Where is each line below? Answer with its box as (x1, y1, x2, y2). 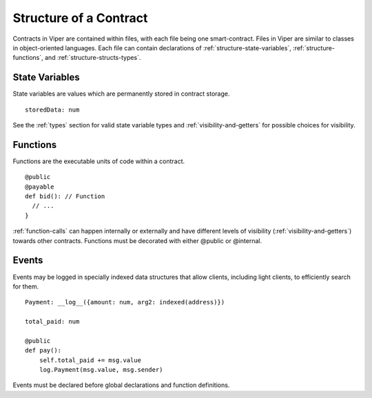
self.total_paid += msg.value (39, 356, 141, 364)
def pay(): (25, 346, 62, 355)
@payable (25, 182, 54, 191)
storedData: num (25, 105, 80, 114)
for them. (12, 282, 39, 291)
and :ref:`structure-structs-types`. (45, 54, 141, 62)
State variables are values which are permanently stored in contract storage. (12, 90, 230, 98)
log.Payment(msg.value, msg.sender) (39, 366, 163, 374)
